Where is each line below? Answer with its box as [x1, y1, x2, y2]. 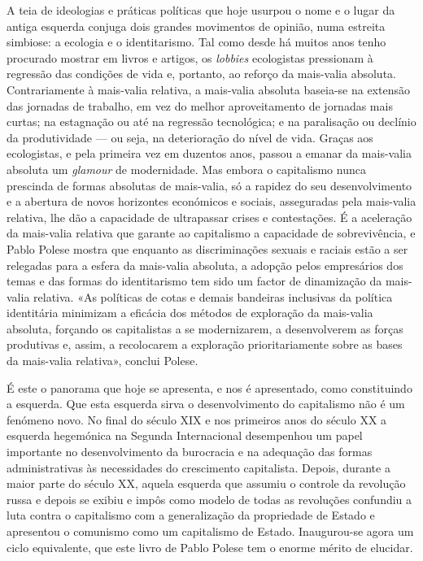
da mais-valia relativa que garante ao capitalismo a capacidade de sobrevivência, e [7, 224, 416, 241]
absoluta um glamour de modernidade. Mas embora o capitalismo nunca [7, 160, 366, 177]
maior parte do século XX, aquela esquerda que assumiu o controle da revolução [7, 475, 406, 492]
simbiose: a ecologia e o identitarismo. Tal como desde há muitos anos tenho [7, 33, 386, 50]
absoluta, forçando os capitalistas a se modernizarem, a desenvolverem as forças [7, 320, 403, 337]
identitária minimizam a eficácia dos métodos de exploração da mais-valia [7, 304, 373, 321]
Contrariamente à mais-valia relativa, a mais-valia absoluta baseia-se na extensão [7, 80, 410, 98]
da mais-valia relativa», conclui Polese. [7, 352, 198, 369]
